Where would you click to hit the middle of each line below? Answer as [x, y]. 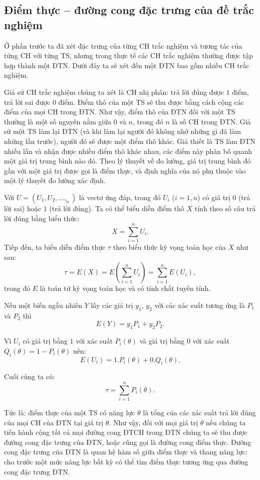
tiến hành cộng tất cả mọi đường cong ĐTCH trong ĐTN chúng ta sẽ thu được [126, 432]
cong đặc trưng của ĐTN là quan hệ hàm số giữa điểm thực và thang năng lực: [126, 452]
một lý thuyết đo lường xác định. [55, 180]
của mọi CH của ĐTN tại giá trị [54, 422]
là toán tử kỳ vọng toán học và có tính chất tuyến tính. [125, 288]
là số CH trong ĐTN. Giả [211, 121]
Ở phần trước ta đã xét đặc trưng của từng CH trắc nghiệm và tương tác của [123, 45]
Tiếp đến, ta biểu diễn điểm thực [55, 247]
